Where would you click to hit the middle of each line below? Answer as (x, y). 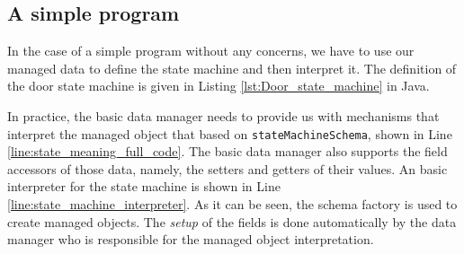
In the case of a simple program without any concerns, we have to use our (211, 51)
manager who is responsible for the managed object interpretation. (191, 239)
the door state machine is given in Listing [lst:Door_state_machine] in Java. (219, 86)
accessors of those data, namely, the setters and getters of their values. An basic (228, 168)
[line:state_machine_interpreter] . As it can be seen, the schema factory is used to (232, 204)
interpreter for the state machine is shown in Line (144, 186)
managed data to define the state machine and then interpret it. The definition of (232, 68)
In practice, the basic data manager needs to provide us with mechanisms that (223, 115)
